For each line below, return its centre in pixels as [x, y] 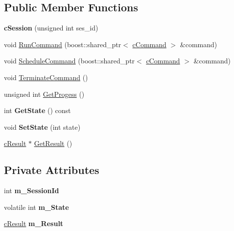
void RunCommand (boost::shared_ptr [63, 44]
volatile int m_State [36, 207]
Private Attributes [52, 170]
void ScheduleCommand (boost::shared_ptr [70, 61]
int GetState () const [37, 110]
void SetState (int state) [42, 127]
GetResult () [53, 143]
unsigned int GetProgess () [44, 94]
